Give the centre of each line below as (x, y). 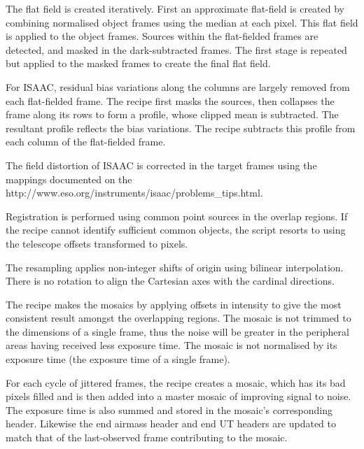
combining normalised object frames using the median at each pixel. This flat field (182, 22)
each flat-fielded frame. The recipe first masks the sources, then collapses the (170, 100)
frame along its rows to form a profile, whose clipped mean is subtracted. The (172, 114)
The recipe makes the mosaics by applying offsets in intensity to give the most (174, 304)
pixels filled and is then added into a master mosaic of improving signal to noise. (178, 396)
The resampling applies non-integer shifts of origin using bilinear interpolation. (175, 267)
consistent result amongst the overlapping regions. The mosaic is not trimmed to (178, 318)
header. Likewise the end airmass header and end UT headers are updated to (171, 423)
